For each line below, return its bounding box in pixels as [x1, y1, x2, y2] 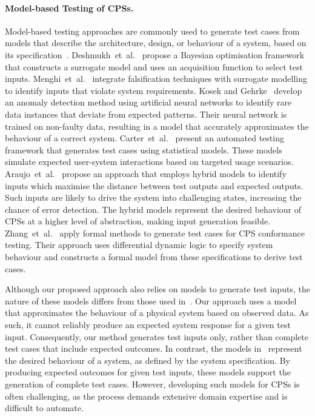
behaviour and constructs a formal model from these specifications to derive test [5, 250, 303, 263]
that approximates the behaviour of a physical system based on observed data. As [5, 306, 309, 319]
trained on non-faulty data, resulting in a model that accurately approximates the [5, 119, 309, 132]
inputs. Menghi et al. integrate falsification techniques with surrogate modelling [5, 72, 308, 85]
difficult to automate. [5, 401, 84, 414]
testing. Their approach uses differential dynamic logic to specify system [5, 238, 273, 251]
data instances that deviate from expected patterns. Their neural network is [5, 107, 287, 120]
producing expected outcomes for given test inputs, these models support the [5, 366, 291, 378]
